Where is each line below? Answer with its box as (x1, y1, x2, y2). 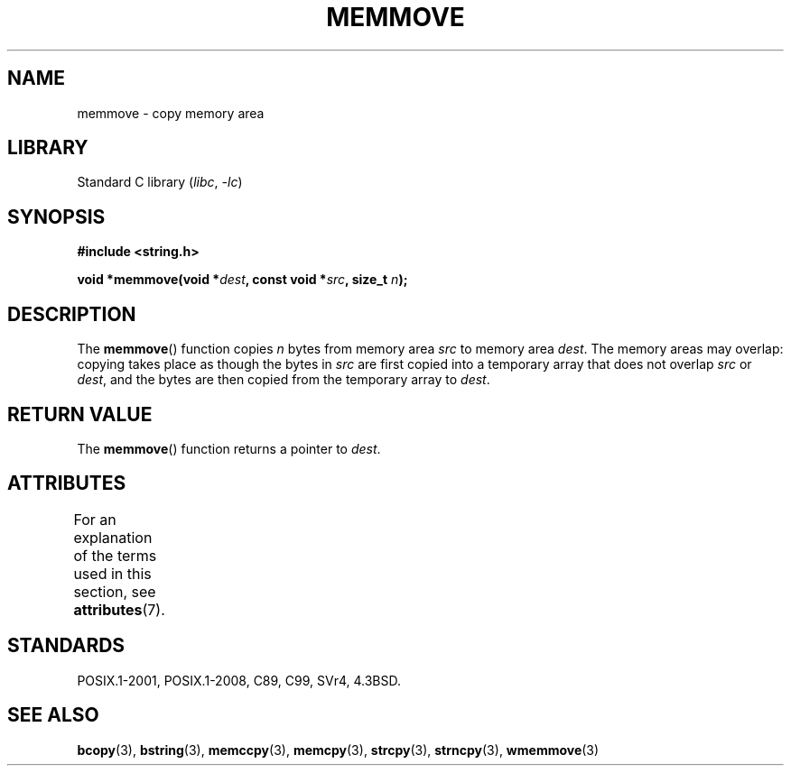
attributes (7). (73, 600, 165, 619)
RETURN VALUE (7, 402, 153, 426)
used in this (73, 564, 152, 583)
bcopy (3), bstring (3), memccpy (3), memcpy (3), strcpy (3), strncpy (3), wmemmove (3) (77, 741, 600, 758)
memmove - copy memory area (77, 105, 265, 121)
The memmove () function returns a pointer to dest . (77, 440, 381, 456)
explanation (73, 528, 153, 547)
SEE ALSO (7, 704, 99, 727)
